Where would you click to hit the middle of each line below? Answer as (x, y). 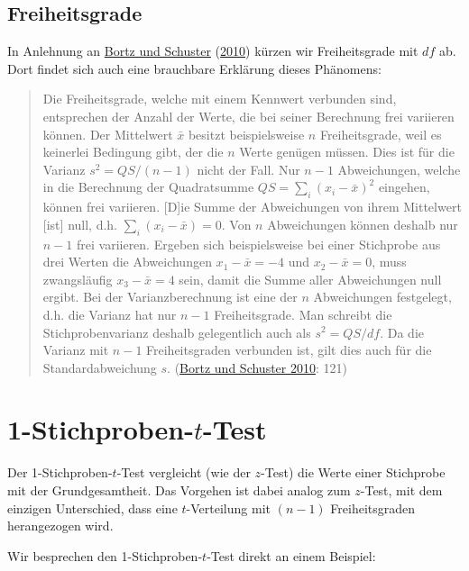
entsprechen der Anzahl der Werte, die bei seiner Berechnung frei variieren (248, 116)
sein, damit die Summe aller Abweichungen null (310, 279)
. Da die (402, 332)
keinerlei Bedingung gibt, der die (133, 152)
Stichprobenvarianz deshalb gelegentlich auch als (177, 332)
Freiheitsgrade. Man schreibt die (303, 314)
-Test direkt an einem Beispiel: (291, 555)
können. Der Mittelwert (108, 134)
